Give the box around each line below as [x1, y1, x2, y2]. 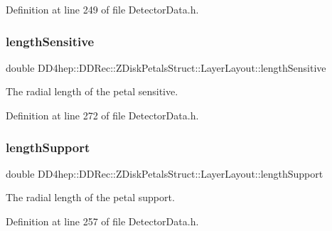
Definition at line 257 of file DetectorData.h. [6, 214, 199, 228]
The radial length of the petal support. [6, 190, 175, 205]
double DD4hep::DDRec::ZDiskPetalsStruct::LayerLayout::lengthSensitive [6, 60, 326, 75]
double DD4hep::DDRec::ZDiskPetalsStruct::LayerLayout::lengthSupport [6, 166, 323, 181]
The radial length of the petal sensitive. [6, 84, 178, 99]
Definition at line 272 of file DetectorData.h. [6, 108, 199, 122]
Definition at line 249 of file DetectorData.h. [6, 2, 199, 16]
